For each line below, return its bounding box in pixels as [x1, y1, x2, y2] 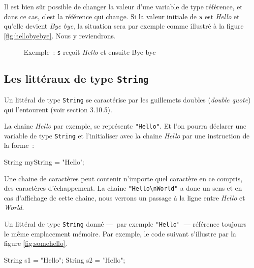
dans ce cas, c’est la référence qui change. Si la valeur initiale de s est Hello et [4, 11, 240, 21]
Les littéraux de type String [4, 71, 149, 86]
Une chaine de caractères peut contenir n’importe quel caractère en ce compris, [4, 173, 243, 183]
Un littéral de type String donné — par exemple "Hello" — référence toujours [4, 219, 247, 229]
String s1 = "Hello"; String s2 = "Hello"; [4, 254, 125, 265]
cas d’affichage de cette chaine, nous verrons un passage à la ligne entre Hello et [4, 192, 245, 202]
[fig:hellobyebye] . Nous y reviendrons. [4, 30, 116, 40]
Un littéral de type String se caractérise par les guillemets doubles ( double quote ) [4, 94, 251, 104]
